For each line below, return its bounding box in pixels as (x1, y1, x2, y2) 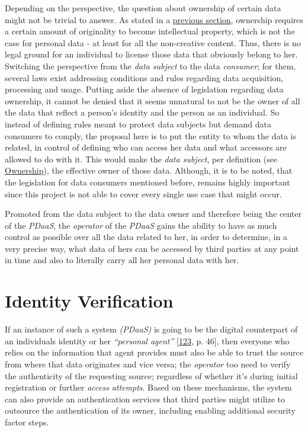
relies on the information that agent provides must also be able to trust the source (5, 346, 303, 359)
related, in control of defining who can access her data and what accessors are (5, 141, 287, 153)
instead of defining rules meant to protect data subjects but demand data (5, 117, 271, 130)
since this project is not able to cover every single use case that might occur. (5, 187, 282, 200)
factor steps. (5, 415, 49, 428)
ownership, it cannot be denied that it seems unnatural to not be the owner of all (5, 94, 300, 107)
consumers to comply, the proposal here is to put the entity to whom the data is (5, 129, 297, 142)
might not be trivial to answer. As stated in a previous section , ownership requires (5, 13, 303, 25)
